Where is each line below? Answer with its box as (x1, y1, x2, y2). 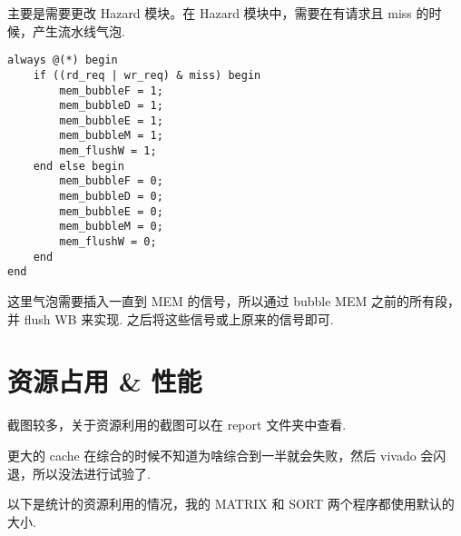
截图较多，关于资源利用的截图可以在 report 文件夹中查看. (7, 415, 347, 434)
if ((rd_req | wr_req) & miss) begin (33, 68, 261, 82)
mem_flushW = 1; (59, 144, 157, 158)
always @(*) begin (7, 54, 118, 67)
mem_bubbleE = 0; (59, 204, 163, 218)
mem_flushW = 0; (59, 235, 157, 249)
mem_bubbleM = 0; (59, 220, 163, 233)
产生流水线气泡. (32, 21, 125, 40)
